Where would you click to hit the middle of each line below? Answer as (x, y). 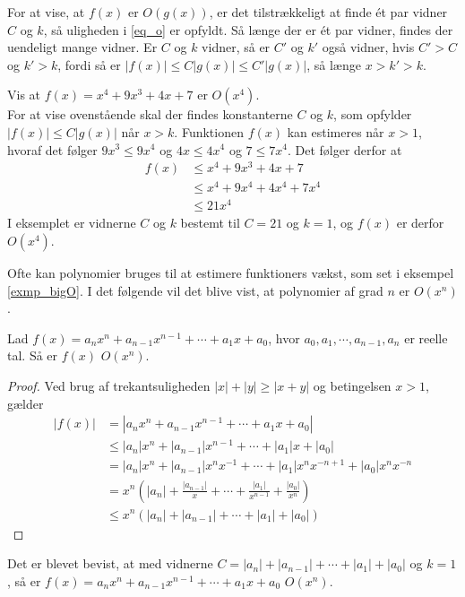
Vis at (24, 95)
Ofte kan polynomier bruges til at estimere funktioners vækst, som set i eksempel (231, 273)
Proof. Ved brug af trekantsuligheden (109, 386)
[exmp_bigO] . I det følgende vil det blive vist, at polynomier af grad (195, 290)
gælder (26, 403)
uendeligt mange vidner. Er (82, 47)
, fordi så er (89, 64)
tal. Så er (33, 355)
